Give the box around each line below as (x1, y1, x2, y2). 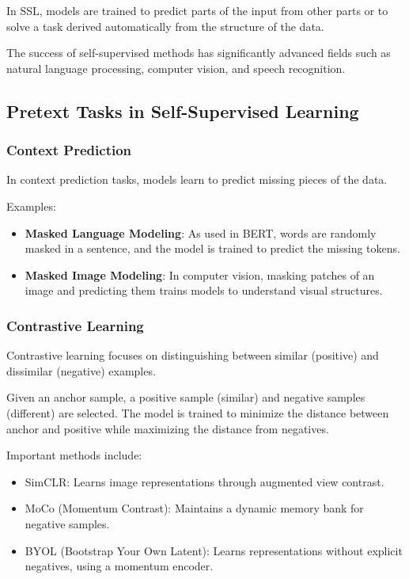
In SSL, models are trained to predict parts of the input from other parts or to (6, 2, 388, 18)
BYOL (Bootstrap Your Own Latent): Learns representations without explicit (25, 542, 403, 558)
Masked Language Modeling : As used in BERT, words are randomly (25, 224, 377, 241)
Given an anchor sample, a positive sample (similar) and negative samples (6, 389, 365, 406)
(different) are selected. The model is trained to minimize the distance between (6, 404, 389, 421)
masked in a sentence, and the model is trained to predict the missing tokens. (25, 240, 400, 257)
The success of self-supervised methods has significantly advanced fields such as (6, 44, 391, 61)
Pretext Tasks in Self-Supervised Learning (6, 98, 359, 123)
